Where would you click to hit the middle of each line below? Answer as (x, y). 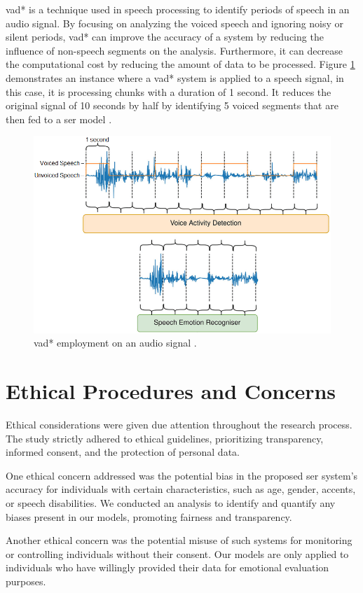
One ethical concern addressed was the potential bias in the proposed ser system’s (182, 475)
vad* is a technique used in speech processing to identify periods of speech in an (178, 9)
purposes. (26, 581)
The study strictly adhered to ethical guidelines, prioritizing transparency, (165, 438)
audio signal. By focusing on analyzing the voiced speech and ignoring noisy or (175, 23)
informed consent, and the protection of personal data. (123, 452)
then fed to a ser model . (59, 119)
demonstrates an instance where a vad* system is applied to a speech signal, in (175, 77)
